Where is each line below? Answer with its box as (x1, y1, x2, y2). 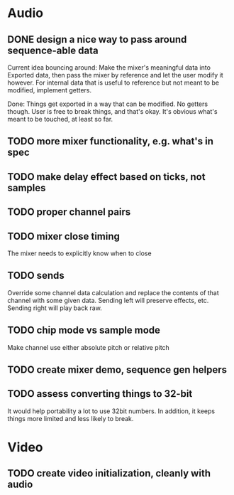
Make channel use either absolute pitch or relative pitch (7, 343, 170, 351)
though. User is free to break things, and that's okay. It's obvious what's (7, 107, 218, 115)
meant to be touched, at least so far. (7, 115, 113, 123)
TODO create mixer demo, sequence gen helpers (7, 364, 228, 376)
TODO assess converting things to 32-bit (7, 388, 193, 400)
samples (7, 181, 46, 193)
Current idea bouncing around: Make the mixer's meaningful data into (7, 63, 211, 72)
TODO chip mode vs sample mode (7, 324, 161, 336)
